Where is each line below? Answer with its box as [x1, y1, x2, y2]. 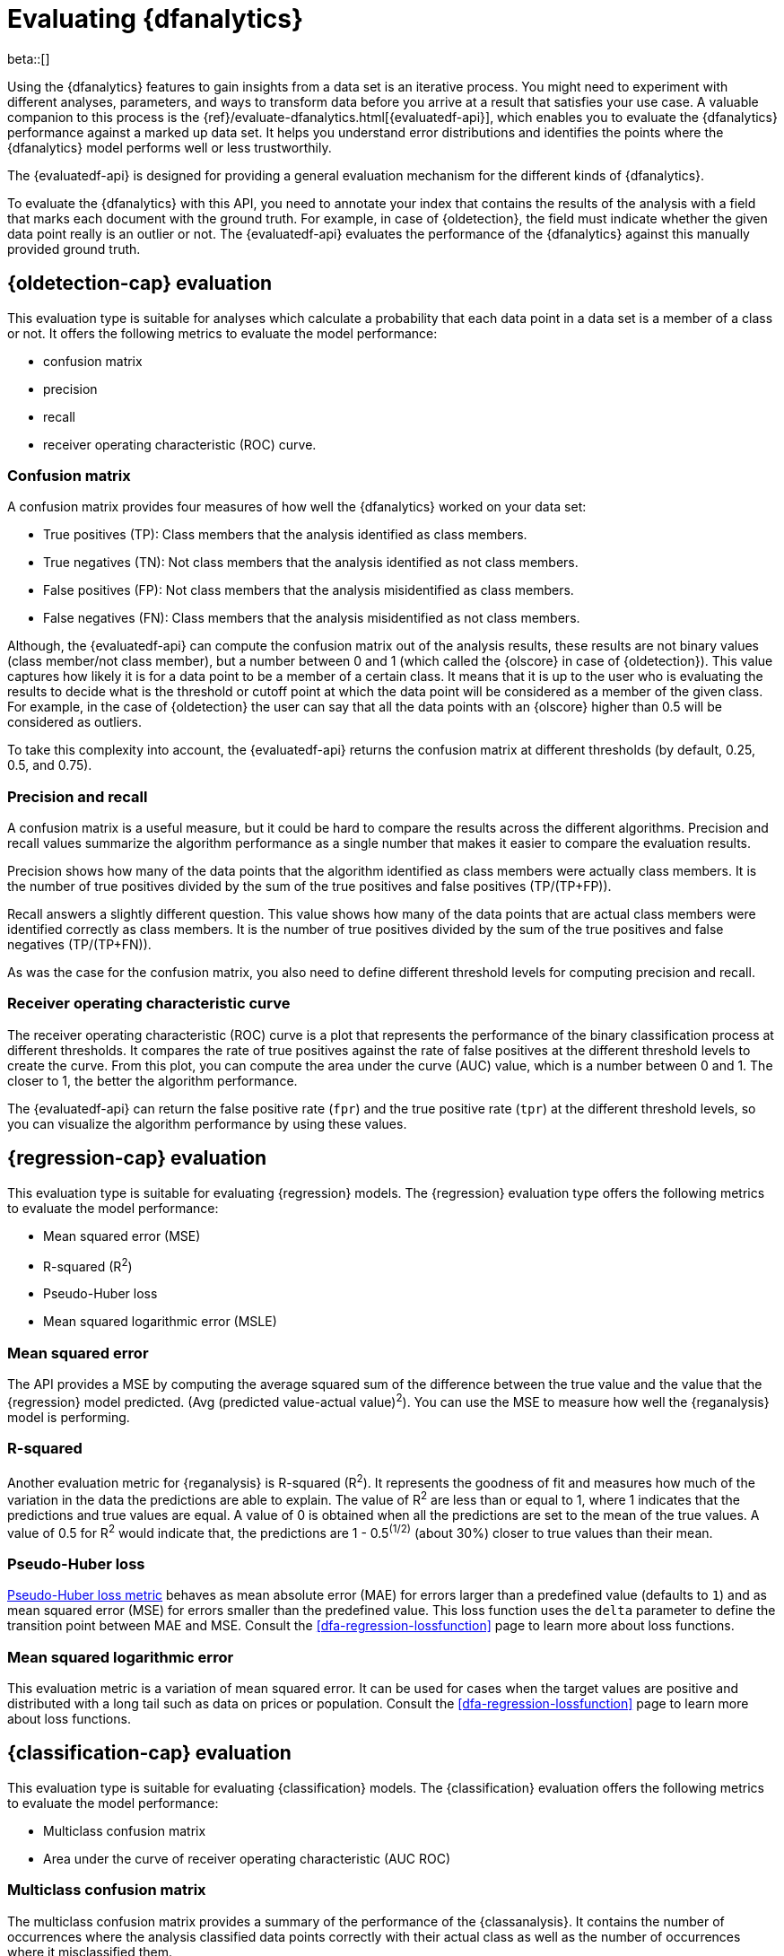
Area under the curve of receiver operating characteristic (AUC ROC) [43, 1850, 451, 1866]
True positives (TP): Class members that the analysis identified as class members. [43, 527, 527, 543]
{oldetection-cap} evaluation [7, 272, 273, 295]
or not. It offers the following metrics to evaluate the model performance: [7, 325, 438, 341]
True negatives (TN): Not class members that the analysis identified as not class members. [43, 554, 579, 571]
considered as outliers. [7, 714, 142, 730]
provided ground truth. [7, 240, 141, 257]
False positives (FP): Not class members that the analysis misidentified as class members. [43, 582, 574, 598]
